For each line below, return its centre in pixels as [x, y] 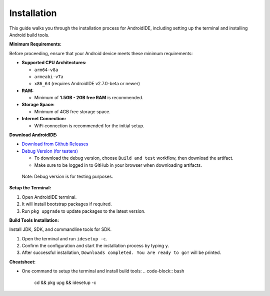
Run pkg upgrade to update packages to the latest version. [83, 211]
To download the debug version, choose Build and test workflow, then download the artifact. [134, 158]
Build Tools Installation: [34, 220]
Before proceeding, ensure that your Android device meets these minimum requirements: [101, 53]
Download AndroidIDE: [33, 135]
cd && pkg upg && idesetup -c [65, 282]
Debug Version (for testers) [50, 151]
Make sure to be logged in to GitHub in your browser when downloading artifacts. [118, 165]
